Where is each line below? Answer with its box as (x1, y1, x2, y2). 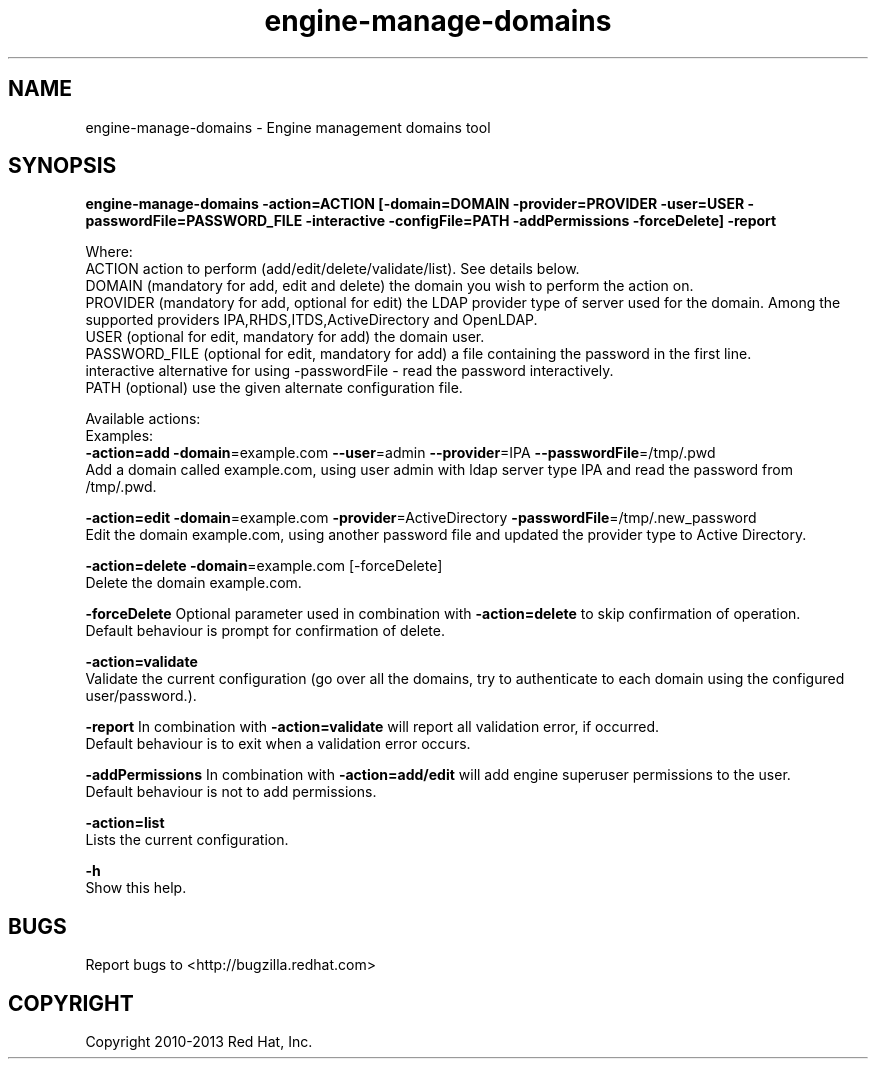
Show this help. (85, 879, 187, 897)
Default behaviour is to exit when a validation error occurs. (85, 735, 471, 753)
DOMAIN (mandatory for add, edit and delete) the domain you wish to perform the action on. (85, 277, 694, 295)
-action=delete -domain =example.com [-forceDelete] (85, 557, 443, 575)
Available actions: (85, 410, 201, 428)
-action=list (85, 814, 165, 832)
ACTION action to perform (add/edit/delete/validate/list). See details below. (85, 260, 580, 278)
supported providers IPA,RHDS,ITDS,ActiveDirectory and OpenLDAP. (85, 311, 538, 329)
